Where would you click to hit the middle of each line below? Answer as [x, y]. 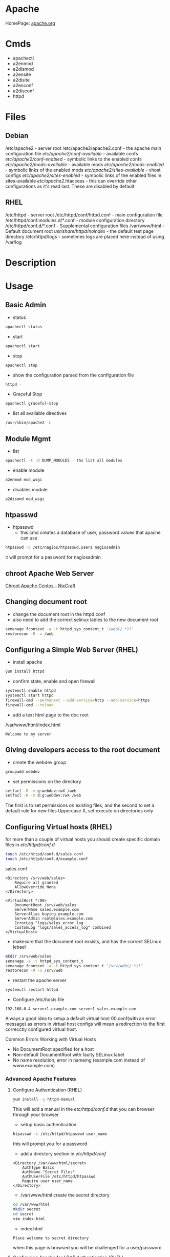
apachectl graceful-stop [32, 404]
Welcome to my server [28, 734]
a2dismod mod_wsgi [25, 499]
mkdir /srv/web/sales [28, 956]
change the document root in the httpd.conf [59, 614]
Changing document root [46, 602]
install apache [27, 662]
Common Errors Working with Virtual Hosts [51, 1040]
